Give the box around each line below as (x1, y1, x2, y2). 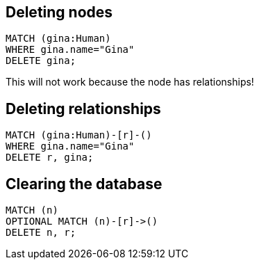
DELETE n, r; (6, 227, 76, 239)
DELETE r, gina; (6, 152, 94, 163)
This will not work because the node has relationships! (6, 76, 254, 88)
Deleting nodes (6, 3, 113, 21)
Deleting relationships (6, 99, 161, 118)
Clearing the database (6, 175, 162, 193)
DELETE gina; (6, 55, 76, 67)
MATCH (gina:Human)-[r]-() (6, 129, 152, 141)
